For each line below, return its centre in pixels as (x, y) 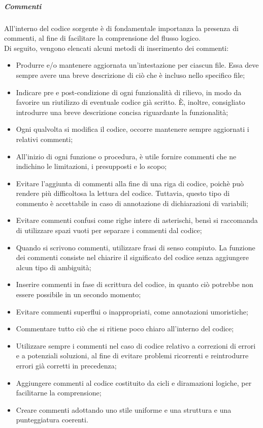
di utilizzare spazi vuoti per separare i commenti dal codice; (109, 230)
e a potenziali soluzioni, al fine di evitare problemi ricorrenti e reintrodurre (132, 355)
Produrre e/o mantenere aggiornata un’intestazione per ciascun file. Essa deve (137, 65)
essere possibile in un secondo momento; (78, 294)
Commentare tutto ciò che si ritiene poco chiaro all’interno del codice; (125, 329)
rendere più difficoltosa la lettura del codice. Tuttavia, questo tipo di (123, 193)
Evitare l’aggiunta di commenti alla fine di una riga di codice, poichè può (130, 183)
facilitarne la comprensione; (59, 393)
